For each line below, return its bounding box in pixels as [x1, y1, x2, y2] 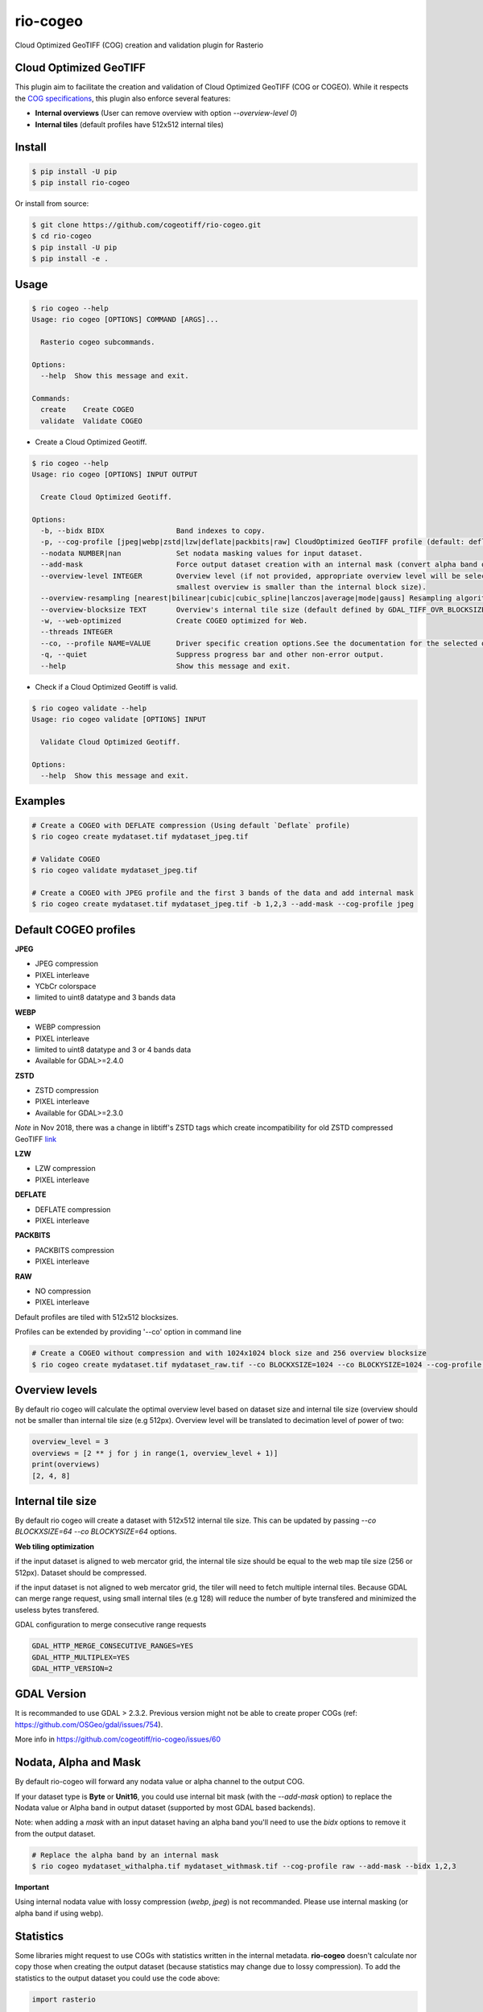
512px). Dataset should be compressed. [14, 1568, 147, 1577]
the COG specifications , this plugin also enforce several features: [14, 93, 231, 103]
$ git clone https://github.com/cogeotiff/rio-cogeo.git [31, 220, 262, 229]
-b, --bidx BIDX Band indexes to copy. [40, 526, 266, 535]
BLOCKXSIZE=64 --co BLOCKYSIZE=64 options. [14, 1527, 177, 1536]
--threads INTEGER [40, 628, 113, 637]
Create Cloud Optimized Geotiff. [40, 492, 172, 501]
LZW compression [35, 1164, 96, 1173]
